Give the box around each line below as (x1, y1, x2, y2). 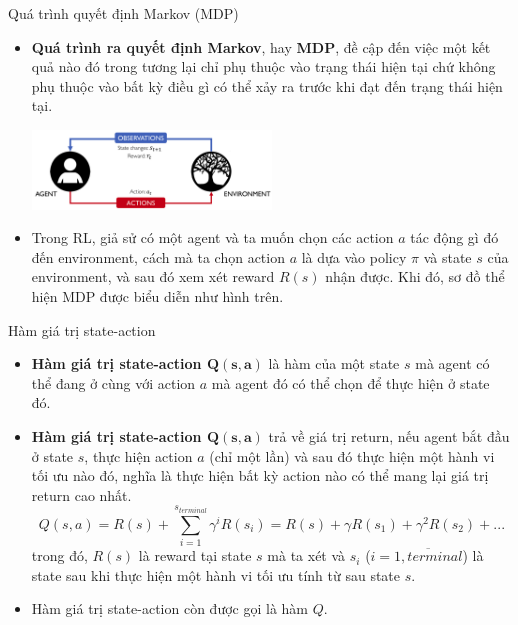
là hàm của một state (268, 353, 400, 374)
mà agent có (415, 353, 490, 374)
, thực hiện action (84, 445, 193, 466)
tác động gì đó (410, 227, 499, 248)
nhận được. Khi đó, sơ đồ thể (325, 266, 505, 287)
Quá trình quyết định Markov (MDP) (8, 3, 239, 23)
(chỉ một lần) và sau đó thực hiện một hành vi (209, 445, 495, 466)
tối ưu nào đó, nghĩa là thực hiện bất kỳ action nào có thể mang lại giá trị (31, 465, 489, 486)
